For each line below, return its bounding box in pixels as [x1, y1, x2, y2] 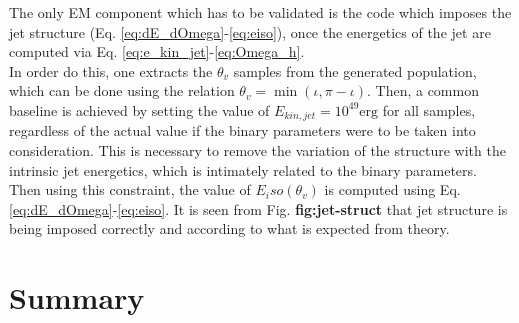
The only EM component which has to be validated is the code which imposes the [9, 2, 512, 22]
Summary [9, 277, 145, 318]
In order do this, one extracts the [9, 60, 213, 81]
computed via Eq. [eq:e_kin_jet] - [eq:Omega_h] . [9, 41, 305, 62]
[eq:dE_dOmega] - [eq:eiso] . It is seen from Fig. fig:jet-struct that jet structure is [9, 198, 508, 219]
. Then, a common [366, 80, 479, 101]
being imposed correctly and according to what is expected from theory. [9, 218, 450, 239]
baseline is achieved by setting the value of [9, 99, 270, 120]
